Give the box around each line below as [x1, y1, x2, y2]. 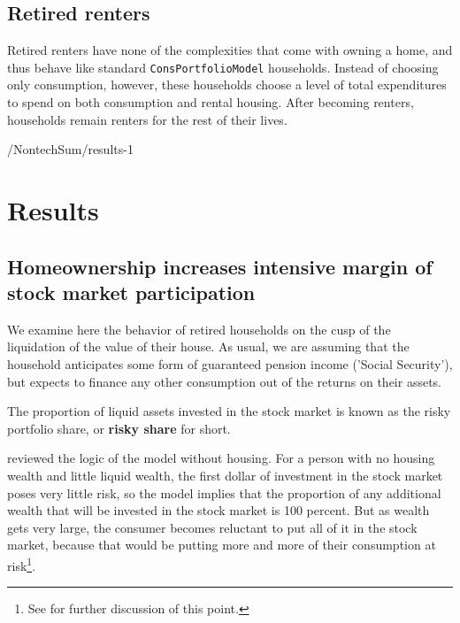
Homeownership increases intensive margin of [7, 252, 433, 280]
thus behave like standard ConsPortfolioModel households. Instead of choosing [7, 58, 439, 76]
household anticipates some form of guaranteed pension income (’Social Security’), [7, 354, 453, 373]
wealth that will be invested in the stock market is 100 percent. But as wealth [7, 501, 430, 519]
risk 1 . [7, 553, 36, 574]
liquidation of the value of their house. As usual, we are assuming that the [7, 337, 410, 356]
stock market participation [7, 278, 256, 305]
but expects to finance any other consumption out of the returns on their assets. [7, 372, 442, 390]
